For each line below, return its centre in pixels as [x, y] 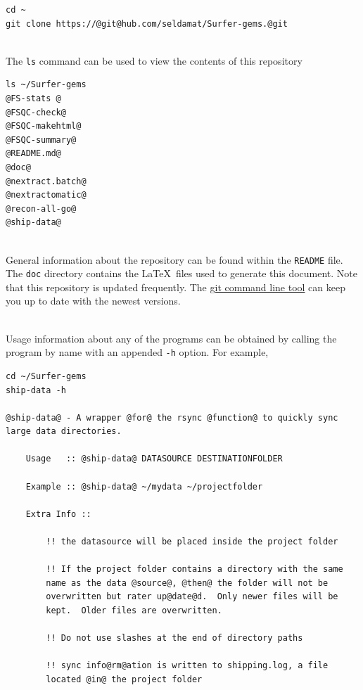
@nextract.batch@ [46, 181]
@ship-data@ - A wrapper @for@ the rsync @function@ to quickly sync [172, 417]
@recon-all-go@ [41, 209]
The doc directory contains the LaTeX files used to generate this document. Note [182, 273]
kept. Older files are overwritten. [134, 611]
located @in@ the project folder [124, 679]
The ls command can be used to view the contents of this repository [154, 60]
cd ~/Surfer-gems [46, 376]
